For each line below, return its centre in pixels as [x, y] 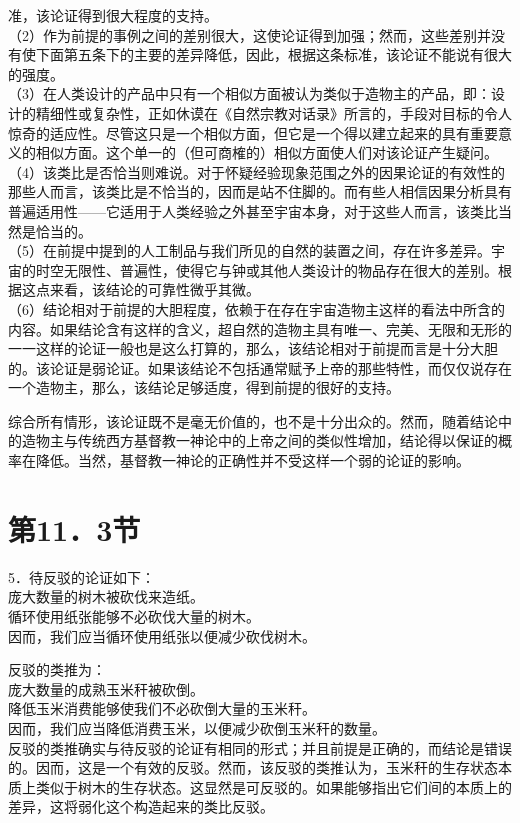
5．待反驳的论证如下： [81, 576]
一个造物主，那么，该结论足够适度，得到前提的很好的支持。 [204, 387]
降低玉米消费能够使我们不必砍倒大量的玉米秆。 [162, 708]
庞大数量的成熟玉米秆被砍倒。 [106, 688]
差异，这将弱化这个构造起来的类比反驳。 [141, 806]
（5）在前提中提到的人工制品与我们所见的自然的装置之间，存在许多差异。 [249, 250]
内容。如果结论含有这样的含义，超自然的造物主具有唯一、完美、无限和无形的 [260, 328]
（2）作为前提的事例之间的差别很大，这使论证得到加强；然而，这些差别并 [249, 34]
